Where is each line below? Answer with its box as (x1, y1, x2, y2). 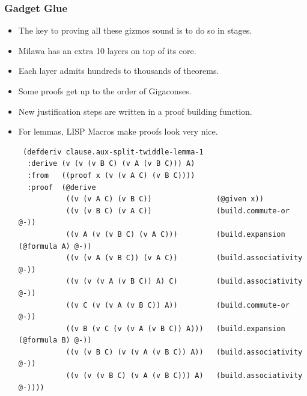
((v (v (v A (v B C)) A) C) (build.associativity (65, 277, 303, 286)
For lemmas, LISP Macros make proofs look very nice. (18, 125, 218, 138)
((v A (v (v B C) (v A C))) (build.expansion (65, 230, 285, 239)
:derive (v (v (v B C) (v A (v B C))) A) (27, 159, 195, 168)
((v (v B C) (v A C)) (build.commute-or (65, 206, 290, 215)
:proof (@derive (27, 183, 96, 192)
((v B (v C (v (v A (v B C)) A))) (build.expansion (65, 324, 285, 333)
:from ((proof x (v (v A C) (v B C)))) (27, 171, 195, 180)
